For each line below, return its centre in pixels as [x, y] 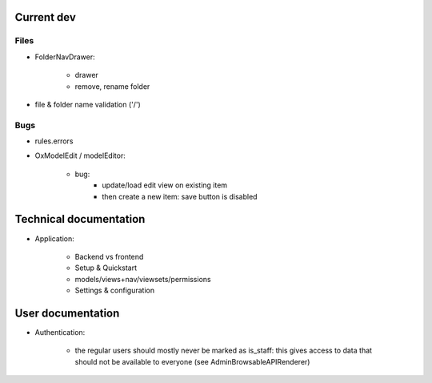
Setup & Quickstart [106, 268]
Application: [55, 238]
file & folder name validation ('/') [88, 104]
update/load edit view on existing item [165, 185]
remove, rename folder [112, 86]
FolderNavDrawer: [65, 57]
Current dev [45, 17]
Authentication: [60, 333]
